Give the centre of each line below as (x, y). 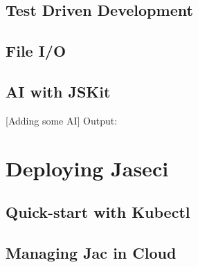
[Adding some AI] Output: (62, 120)
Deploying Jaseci (87, 168)
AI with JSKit (58, 91)
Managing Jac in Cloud (91, 252)
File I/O (36, 51)
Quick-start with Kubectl (98, 212)
